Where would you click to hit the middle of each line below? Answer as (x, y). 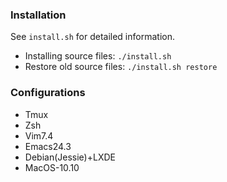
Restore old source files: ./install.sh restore (121, 67)
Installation (38, 15)
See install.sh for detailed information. (92, 37)
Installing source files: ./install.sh (98, 56)
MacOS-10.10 (52, 167)
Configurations (48, 93)
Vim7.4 (39, 135)
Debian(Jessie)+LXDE (70, 157)
